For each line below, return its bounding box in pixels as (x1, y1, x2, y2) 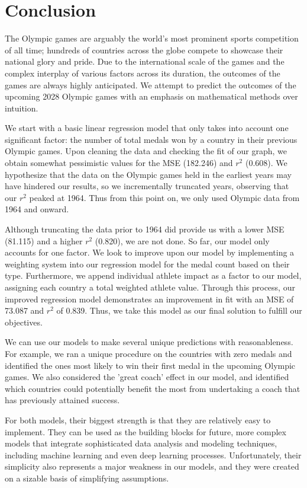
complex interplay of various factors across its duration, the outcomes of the (5, 66, 280, 79)
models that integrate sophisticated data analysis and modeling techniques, (5, 437, 277, 449)
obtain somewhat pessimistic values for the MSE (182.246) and (5, 157, 233, 169)
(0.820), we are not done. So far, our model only (95, 234, 270, 247)
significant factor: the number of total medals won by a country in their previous (5, 133, 298, 145)
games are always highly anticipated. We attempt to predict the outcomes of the (5, 78, 296, 91)
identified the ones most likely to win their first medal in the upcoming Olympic (5, 359, 296, 371)
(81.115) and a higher (5, 234, 83, 247)
